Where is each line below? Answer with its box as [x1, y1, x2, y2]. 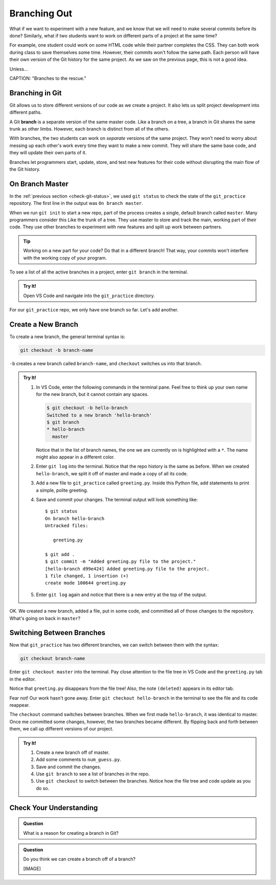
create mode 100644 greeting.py [45, 580, 126, 586]
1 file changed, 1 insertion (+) [45, 573, 129, 579]
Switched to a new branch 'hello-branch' [47, 412, 152, 418]
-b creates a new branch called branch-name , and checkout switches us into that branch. [9, 361, 202, 366]
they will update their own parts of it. [9, 150, 87, 156]
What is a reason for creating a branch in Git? [23, 830, 119, 836]
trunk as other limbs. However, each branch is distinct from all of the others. [9, 125, 170, 132]
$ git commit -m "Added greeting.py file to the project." [45, 559, 196, 564]
